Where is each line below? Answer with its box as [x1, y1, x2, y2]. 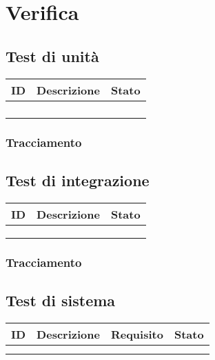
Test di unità [6, 45, 99, 66]
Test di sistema [6, 289, 116, 310]
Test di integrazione [6, 169, 150, 190]
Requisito [110, 326, 163, 342]
